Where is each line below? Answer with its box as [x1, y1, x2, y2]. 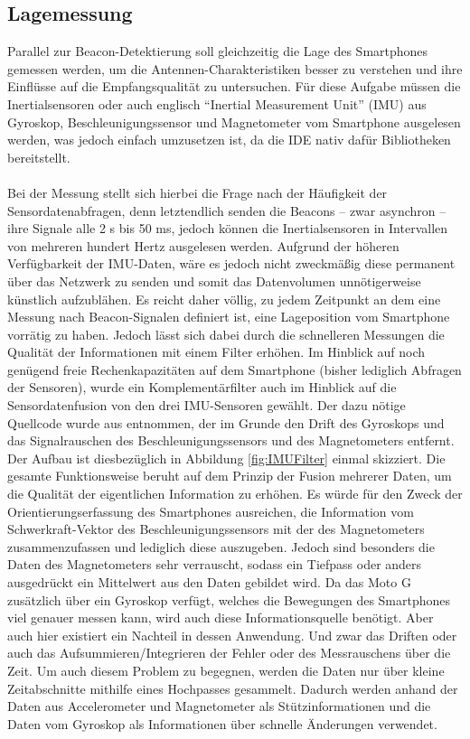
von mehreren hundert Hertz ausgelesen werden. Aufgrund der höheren [7, 236, 399, 255]
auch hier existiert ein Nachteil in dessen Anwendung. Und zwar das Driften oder [7, 625, 457, 644]
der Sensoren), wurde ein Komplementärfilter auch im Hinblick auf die [7, 378, 397, 397]
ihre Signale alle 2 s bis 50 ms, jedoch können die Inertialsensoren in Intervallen [7, 219, 448, 238]
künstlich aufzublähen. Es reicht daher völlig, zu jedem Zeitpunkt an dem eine [7, 289, 441, 308]
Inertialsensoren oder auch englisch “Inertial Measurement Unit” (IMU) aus [7, 94, 427, 113]
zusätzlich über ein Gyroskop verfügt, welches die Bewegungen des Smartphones [7, 590, 451, 609]
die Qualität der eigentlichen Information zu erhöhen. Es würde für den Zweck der [7, 484, 463, 503]
